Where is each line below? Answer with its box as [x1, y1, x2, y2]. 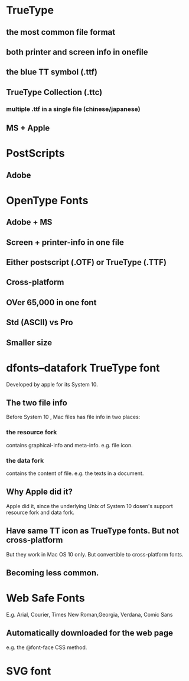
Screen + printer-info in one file [6, 237, 124, 247]
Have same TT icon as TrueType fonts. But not [6, 526, 179, 536]
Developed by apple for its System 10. [6, 381, 99, 388]
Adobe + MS [6, 217, 53, 227]
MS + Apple [6, 123, 50, 133]
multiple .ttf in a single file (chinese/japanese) [6, 104, 141, 113]
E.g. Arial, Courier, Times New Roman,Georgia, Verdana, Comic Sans [6, 611, 173, 618]
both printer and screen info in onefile [6, 47, 148, 57]
